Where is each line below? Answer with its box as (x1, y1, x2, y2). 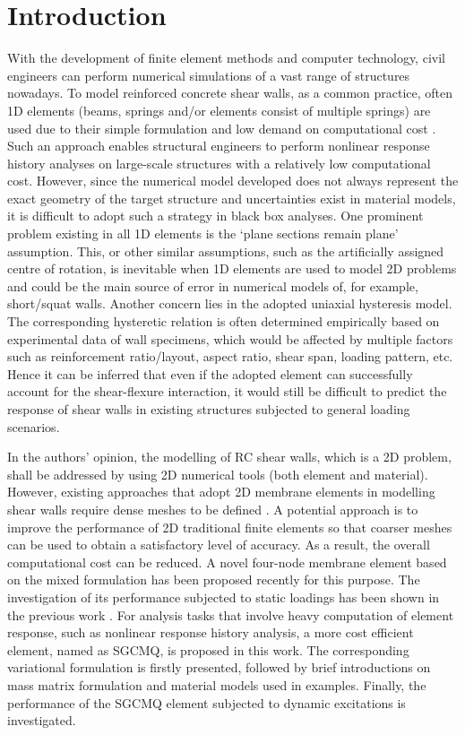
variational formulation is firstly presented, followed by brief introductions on (7, 658, 431, 677)
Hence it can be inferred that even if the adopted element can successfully (7, 364, 413, 383)
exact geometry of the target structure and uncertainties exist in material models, (7, 188, 456, 207)
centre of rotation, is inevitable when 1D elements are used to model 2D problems (7, 259, 457, 278)
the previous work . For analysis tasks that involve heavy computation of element (7, 605, 454, 624)
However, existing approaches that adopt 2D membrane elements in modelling (7, 482, 435, 501)
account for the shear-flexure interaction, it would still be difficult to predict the (7, 382, 447, 401)
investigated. (7, 711, 76, 730)
